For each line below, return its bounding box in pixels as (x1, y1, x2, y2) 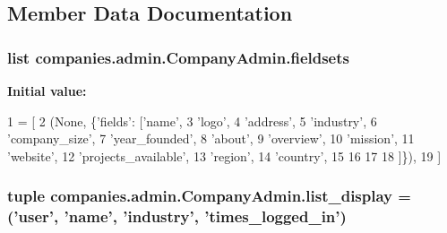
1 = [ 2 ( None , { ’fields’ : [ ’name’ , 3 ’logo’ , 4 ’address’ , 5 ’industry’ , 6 (7, 111, 377, 130)
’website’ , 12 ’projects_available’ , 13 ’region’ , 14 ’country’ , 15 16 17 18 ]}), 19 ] (7, 146, 442, 165)
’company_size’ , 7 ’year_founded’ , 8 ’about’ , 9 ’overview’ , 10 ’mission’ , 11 (7, 129, 415, 148)
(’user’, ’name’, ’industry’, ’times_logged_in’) (7, 205, 347, 228)
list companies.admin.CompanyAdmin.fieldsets (7, 46, 349, 68)
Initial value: (7, 82, 87, 99)
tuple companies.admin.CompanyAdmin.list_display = (7, 185, 411, 207)
